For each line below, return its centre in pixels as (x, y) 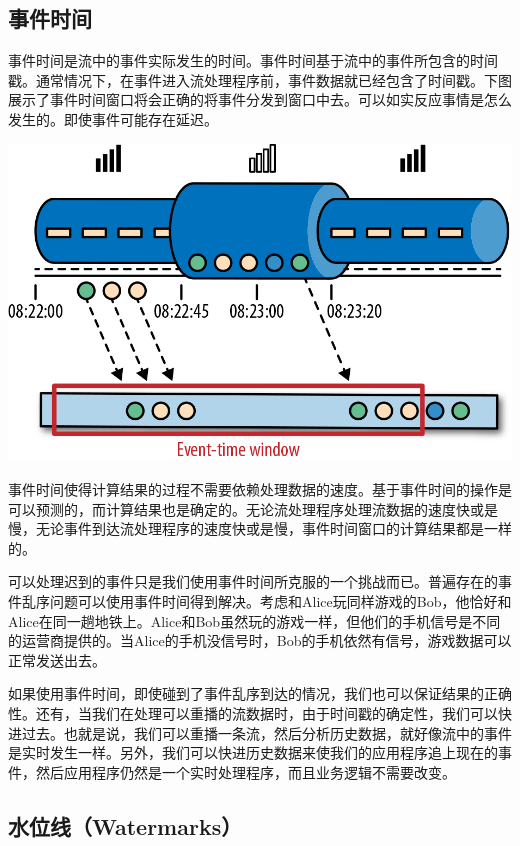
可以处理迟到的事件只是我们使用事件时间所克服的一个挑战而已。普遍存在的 (253, 581)
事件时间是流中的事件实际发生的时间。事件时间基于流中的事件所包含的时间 (253, 60)
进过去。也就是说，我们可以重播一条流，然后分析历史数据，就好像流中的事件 (260, 732)
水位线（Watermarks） (125, 825)
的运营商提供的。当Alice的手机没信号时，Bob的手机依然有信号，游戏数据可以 (260, 640)
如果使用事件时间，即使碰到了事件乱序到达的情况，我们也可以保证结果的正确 (260, 693)
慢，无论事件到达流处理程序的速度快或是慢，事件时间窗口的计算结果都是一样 (260, 528)
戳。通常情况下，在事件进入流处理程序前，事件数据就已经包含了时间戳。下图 (260, 79)
